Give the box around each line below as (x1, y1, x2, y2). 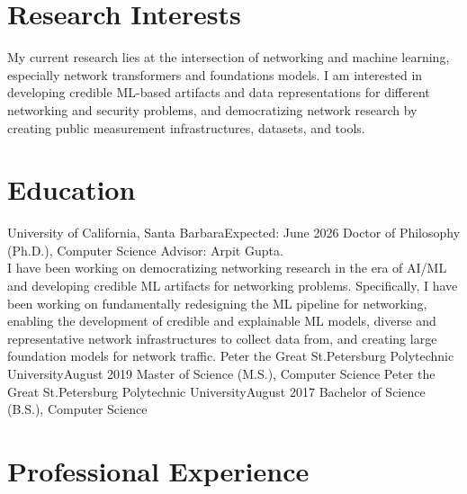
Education (7, 171, 136, 208)
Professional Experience (7, 452, 310, 489)
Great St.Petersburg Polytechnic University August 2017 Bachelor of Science (7, 382, 426, 400)
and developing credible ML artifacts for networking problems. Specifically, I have (7, 276, 458, 294)
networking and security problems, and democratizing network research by (7, 100, 418, 119)
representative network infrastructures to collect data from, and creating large (7, 328, 437, 347)
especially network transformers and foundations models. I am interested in (7, 65, 423, 84)
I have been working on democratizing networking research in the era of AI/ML (7, 258, 447, 277)
